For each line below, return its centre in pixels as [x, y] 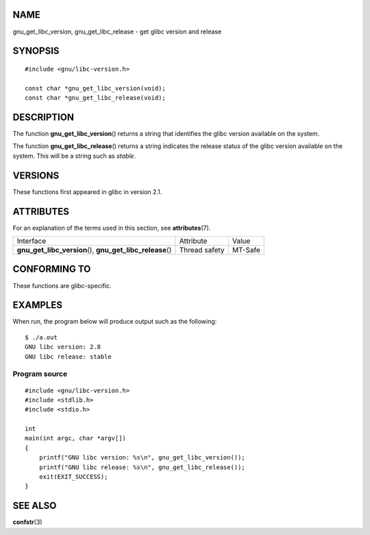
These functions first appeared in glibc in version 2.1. [87, 191]
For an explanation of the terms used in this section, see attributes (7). [112, 228]
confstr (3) [27, 522]
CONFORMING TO [52, 269]
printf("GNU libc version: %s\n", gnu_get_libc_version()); [142, 457]
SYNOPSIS [36, 51]
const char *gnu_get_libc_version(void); [95, 88]
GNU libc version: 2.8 [63, 347]
